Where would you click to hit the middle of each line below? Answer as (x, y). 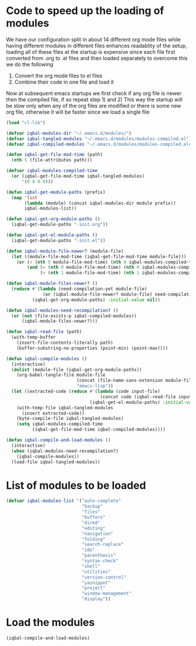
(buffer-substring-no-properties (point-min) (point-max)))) (92, 348)
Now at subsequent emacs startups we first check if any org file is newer (94, 93)
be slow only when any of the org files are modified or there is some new (94, 105)
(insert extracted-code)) (53, 413)
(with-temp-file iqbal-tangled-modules (65, 408)
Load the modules (50, 623)
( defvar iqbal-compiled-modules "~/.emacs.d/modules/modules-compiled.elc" (100, 144)
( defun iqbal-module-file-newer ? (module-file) (65, 251)
